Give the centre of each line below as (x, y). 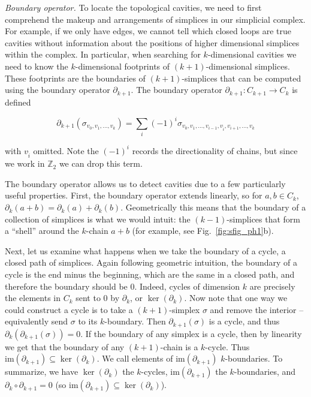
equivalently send (37, 321)
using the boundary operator (58, 90)
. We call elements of (135, 358)
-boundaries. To (254, 358)
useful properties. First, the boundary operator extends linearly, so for (134, 195)
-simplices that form (264, 219)
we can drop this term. (101, 163)
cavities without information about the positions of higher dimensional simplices (152, 42)
